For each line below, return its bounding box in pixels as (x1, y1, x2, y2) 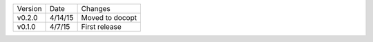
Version (17, 4, 42, 13)
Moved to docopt (81, 13, 137, 22)
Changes (81, 4, 111, 13)
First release (81, 22, 122, 31)
